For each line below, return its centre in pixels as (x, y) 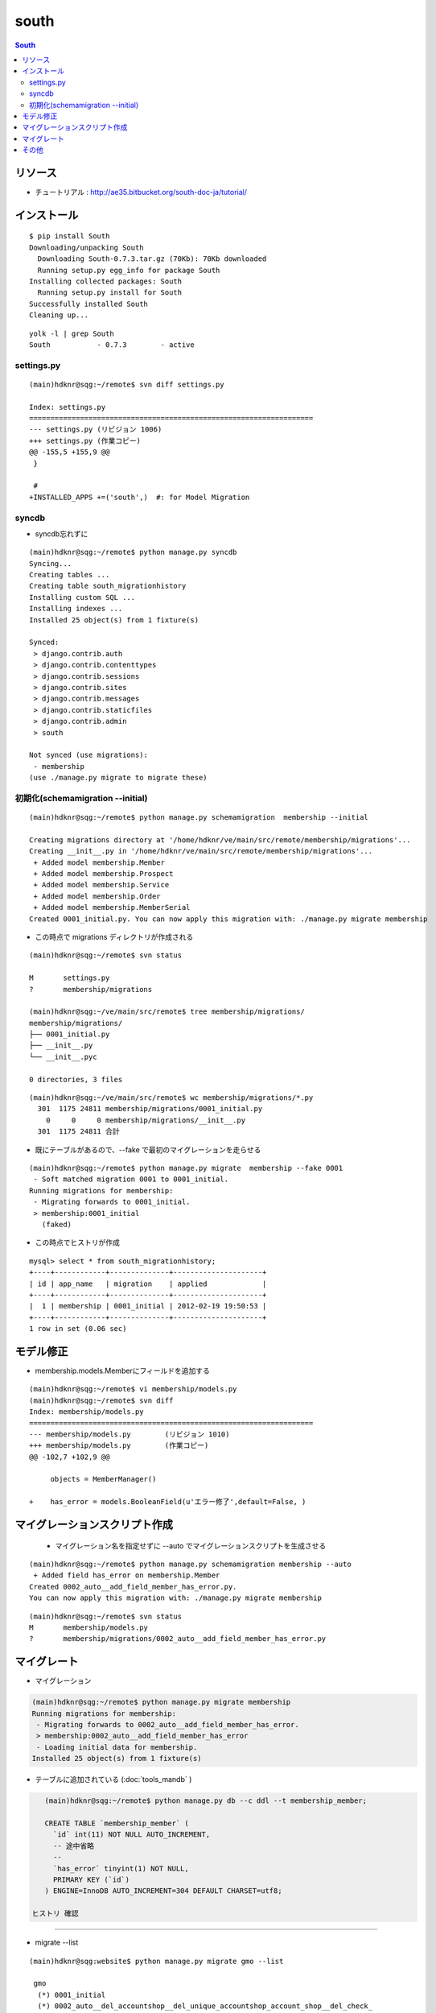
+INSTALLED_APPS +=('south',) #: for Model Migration (140, 497)
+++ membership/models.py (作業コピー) (119, 1446)
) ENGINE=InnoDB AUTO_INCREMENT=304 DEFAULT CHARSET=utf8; (163, 1891)
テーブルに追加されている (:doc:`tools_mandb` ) (113, 1779)
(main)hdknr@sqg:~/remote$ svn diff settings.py (127, 384)
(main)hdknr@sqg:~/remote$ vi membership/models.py (133, 1389)
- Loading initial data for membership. (117, 1747)
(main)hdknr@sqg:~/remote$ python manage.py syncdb (133, 552)
